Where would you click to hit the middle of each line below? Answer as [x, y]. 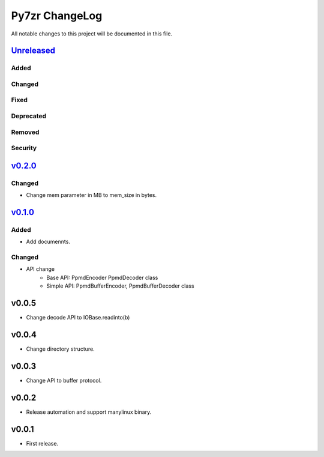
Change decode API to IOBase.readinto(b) [78, 318]
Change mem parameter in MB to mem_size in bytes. [91, 195]
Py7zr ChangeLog [57, 16]
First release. [42, 443]
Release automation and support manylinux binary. [89, 412]
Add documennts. [48, 242]
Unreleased [33, 51]
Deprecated [29, 116]
